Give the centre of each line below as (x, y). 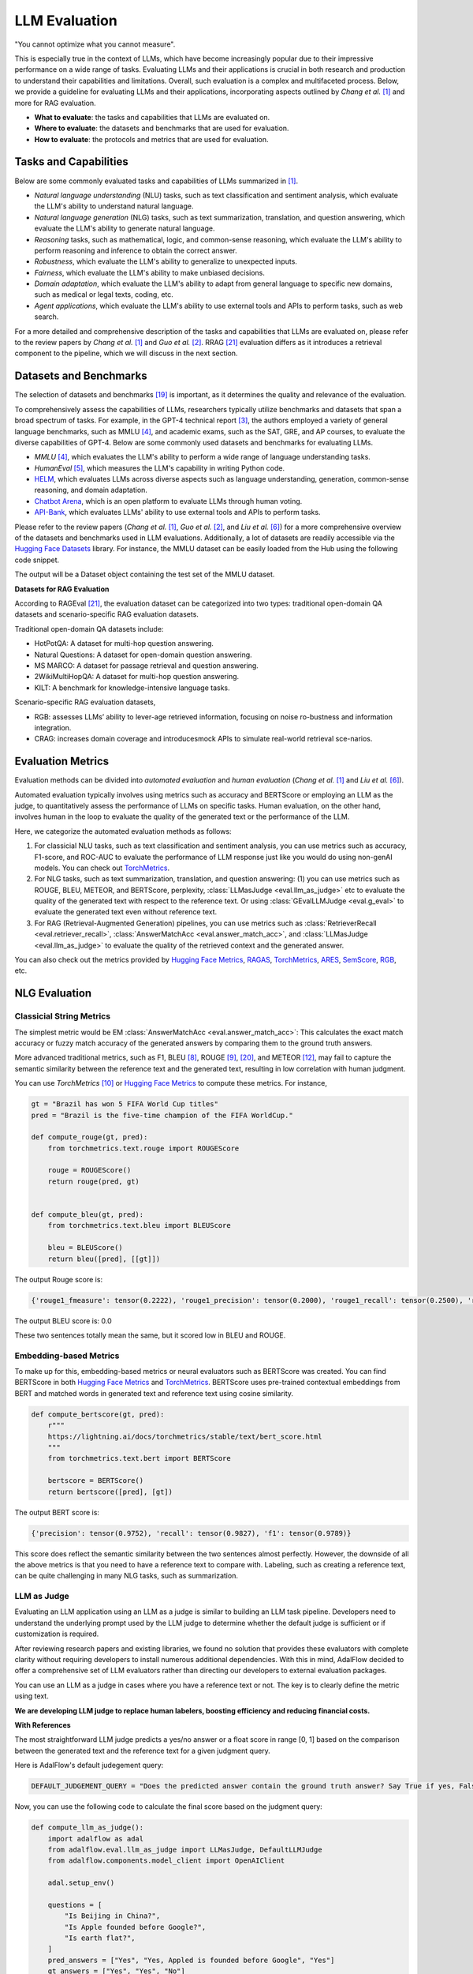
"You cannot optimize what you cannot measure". (95, 44)
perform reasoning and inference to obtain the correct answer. (136, 250)
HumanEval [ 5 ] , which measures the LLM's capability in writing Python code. (160, 468)
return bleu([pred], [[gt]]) (104, 1259)
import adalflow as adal (96, 1839)
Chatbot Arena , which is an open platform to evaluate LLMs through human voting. (168, 501)
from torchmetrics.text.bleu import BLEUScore (140, 1225)
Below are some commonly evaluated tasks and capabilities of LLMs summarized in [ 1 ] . (156, 181)
